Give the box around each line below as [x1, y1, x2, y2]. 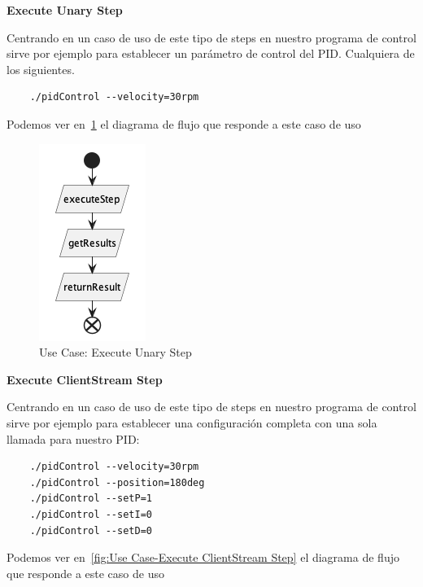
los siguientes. [7, 60, 75, 77]
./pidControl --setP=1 [29, 493, 152, 505]
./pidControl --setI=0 [29, 508, 152, 520]
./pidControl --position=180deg [29, 476, 205, 488]
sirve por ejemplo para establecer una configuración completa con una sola [7, 414, 377, 431]
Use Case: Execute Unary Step [39, 344, 192, 361]
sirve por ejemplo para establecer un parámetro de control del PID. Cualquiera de [7, 45, 415, 62]
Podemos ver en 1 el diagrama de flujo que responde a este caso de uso [7, 115, 361, 132]
